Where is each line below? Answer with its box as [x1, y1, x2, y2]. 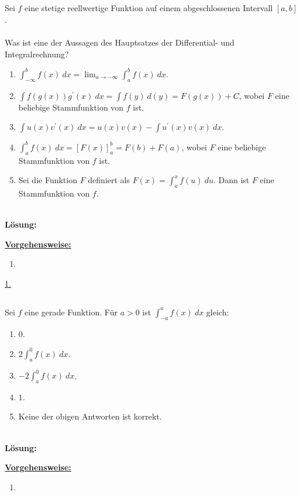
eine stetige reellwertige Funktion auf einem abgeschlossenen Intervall [25, 2, 273, 14]
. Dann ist [213, 174, 250, 186]
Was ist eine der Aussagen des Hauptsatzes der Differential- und [5, 36, 235, 49]
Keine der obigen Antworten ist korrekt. [18, 410, 162, 422]
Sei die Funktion [18, 174, 77, 186]
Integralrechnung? [5, 47, 69, 60]
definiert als [88, 174, 130, 186]
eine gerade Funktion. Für [25, 305, 118, 318]
